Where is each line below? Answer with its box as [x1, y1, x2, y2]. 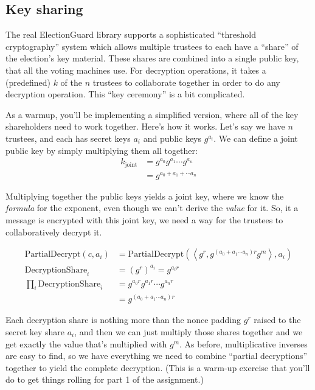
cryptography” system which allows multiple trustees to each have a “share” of [5, 40, 299, 52]
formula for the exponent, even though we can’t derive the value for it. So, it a [5, 201, 299, 214]
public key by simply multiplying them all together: [5, 144, 198, 156]
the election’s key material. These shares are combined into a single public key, [5, 52, 299, 64]
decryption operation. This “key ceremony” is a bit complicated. [5, 88, 245, 100]
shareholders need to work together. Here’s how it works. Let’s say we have [5, 120, 285, 133]
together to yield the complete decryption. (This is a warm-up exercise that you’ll [5, 361, 310, 374]
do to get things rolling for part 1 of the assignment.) [5, 373, 204, 386]
